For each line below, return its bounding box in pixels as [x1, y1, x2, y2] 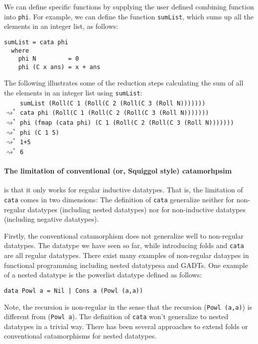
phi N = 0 [18, 55, 79, 63]
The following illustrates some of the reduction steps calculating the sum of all [4, 78, 244, 88]
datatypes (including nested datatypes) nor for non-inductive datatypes [27, 204, 246, 214]
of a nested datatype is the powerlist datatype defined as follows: [4, 269, 202, 280]
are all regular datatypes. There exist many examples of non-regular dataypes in [4, 250, 249, 260]
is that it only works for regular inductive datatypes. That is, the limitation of [4, 184, 243, 195]
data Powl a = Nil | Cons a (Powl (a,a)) [4, 287, 143, 294]
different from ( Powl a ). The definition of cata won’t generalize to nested [4, 311, 229, 322]
